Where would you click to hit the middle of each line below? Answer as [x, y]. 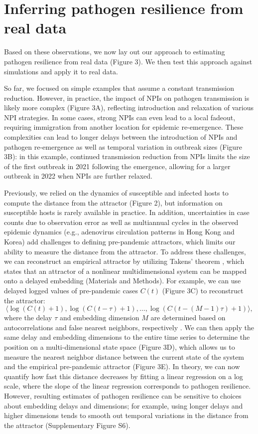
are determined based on [188, 318]
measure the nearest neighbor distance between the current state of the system [124, 356]
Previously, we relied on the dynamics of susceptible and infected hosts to [116, 193]
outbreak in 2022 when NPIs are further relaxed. [78, 176]
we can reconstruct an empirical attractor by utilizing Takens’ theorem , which [124, 261]
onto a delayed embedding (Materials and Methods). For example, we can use [123, 281]
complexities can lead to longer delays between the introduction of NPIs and [121, 137]
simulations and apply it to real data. [61, 71]
